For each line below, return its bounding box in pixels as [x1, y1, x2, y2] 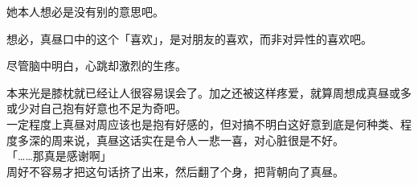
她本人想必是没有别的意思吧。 [6, 3, 164, 19]
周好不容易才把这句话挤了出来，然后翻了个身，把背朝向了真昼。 [6, 162, 344, 179]
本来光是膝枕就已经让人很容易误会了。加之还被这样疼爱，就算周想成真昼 [6, 84, 389, 101]
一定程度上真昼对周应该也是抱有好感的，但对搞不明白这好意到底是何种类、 [6, 115, 400, 132]
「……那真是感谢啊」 [6, 147, 112, 164]
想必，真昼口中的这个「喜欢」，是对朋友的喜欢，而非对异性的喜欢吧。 [6, 30, 372, 47]
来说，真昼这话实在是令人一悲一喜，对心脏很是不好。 [62, 131, 344, 148]
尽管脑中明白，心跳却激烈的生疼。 [6, 57, 186, 74]
